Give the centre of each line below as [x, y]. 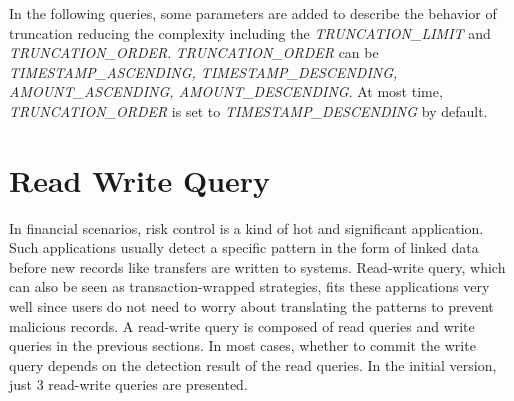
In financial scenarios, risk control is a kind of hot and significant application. [246, 227]
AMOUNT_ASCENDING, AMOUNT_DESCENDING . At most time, [226, 91]
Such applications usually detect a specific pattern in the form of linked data [244, 247]
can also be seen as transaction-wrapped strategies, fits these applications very [249, 286]
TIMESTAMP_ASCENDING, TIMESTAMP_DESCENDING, [203, 71]
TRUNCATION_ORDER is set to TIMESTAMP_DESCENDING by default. [248, 110]
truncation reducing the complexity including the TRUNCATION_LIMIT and [250, 32]
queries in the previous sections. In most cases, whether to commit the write [242, 345]
